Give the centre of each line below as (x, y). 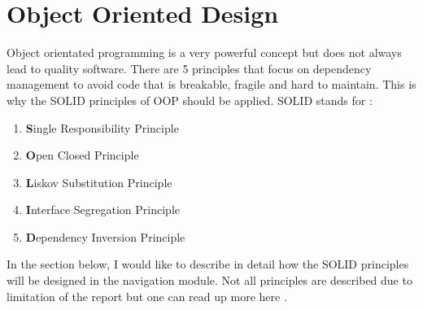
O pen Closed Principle (82, 155)
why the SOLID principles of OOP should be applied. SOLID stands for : (190, 100)
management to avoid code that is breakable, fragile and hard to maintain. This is (211, 84)
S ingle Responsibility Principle (102, 127)
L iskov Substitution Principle (99, 182)
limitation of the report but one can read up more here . (147, 296)
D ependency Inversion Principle (105, 236)
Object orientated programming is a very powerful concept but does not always (204, 52)
